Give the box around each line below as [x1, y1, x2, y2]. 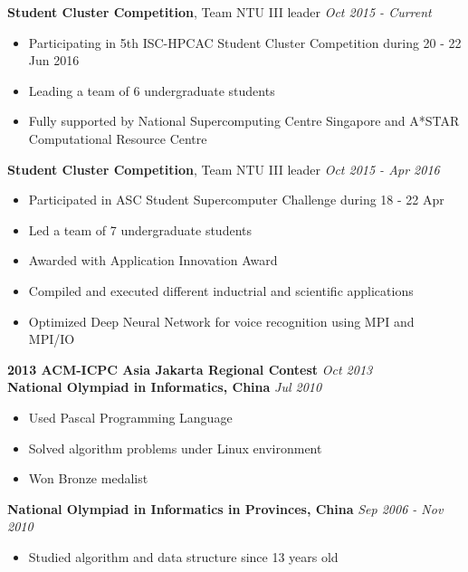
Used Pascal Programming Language [28, 407, 233, 426]
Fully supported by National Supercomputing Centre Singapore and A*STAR [28, 111, 460, 130]
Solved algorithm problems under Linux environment [28, 438, 322, 457]
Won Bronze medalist [28, 469, 148, 488]
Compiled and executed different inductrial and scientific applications [28, 281, 414, 300]
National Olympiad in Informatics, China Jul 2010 [7, 377, 322, 396]
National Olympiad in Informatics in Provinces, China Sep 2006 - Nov [7, 499, 444, 518]
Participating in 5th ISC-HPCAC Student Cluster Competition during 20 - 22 [28, 33, 462, 52]
